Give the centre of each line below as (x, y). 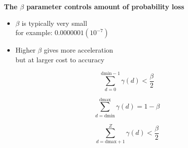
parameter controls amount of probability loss (105, 6)
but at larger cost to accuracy (60, 59)
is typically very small (54, 23)
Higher (25, 50)
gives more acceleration (78, 50)
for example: (34, 32)
